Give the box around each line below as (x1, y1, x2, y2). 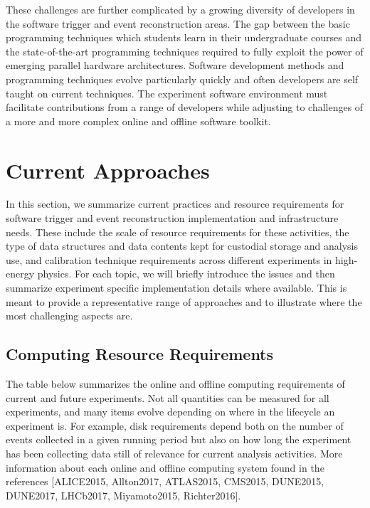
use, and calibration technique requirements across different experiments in (6, 252, 332, 267)
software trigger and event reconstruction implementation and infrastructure (6, 211, 339, 226)
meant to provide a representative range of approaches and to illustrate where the (6, 294, 362, 309)
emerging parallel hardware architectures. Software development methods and (6, 58, 344, 73)
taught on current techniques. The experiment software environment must (6, 85, 328, 100)
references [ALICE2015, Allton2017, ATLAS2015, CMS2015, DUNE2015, (6, 474, 324, 489)
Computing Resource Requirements (6, 343, 274, 365)
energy (6, 266, 35, 281)
